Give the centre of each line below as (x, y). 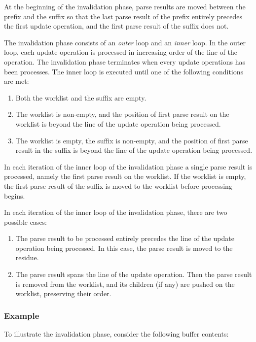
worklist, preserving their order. (63, 293)
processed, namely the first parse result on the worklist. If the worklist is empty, (125, 176)
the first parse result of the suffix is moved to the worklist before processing (118, 186)
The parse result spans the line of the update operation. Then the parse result (134, 274)
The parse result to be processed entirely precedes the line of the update (125, 238)
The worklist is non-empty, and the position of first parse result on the (122, 114)
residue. (27, 257)
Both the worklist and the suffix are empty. (81, 97)
